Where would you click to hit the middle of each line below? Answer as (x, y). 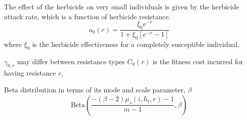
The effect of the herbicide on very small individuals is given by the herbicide (122, 6)
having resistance (30, 73)
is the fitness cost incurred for (198, 61)
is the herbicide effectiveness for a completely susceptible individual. (136, 44)
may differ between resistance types (71, 61)
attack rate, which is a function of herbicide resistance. (87, 16)
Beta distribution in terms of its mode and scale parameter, (95, 90)
